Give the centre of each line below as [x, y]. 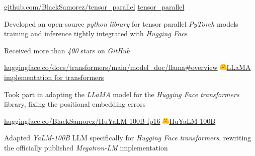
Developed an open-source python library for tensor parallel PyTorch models [121, 23]
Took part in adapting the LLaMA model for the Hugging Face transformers [122, 94]
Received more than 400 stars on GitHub [67, 50]
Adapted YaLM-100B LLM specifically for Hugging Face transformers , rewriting [128, 138]
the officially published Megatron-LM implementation [86, 147]
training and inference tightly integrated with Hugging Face [96, 33]
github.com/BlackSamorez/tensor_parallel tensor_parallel [94, 7]
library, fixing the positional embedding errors [75, 104]
